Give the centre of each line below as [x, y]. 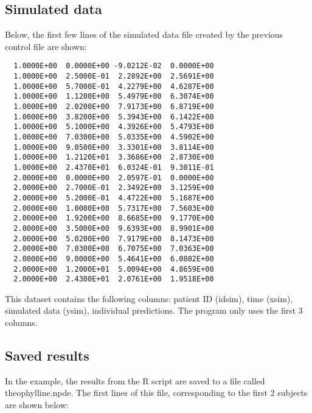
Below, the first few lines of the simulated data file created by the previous [144, 34]
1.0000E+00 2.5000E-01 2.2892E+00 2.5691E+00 [114, 76]
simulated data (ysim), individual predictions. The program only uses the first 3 [154, 310]
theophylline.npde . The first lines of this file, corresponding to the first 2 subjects [156, 393]
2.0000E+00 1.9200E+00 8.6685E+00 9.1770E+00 [114, 218]
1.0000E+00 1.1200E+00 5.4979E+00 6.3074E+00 [114, 97]
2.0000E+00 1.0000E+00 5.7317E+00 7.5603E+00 [114, 208]
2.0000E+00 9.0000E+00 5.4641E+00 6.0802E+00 [114, 259]
